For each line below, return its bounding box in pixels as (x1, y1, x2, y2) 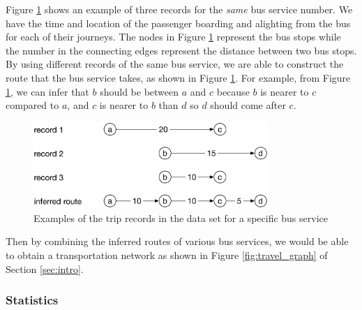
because (216, 84, 250, 98)
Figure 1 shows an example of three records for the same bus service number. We (6, 2, 353, 16)
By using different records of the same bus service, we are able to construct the (6, 57, 344, 71)
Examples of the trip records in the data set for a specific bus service (33, 210, 328, 225)
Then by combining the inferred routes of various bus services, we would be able (6, 234, 349, 249)
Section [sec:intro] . (6, 261, 84, 276)
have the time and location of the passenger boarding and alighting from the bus (6, 15, 351, 30)
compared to (6, 98, 59, 112)
